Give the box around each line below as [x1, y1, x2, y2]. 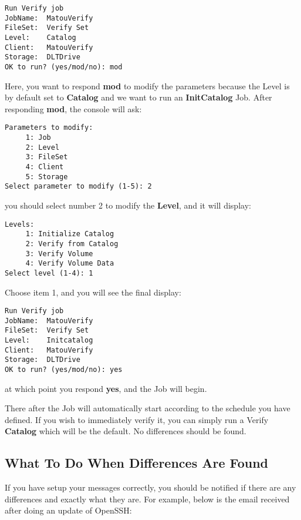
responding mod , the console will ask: [5, 102, 142, 115]
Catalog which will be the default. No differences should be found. [5, 425, 246, 437]
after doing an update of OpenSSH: [5, 504, 132, 516]
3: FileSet [25, 153, 68, 162]
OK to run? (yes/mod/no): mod [5, 62, 123, 71]
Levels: [5, 220, 35, 229]
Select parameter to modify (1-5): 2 [5, 182, 152, 191]
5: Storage [25, 172, 68, 181]
